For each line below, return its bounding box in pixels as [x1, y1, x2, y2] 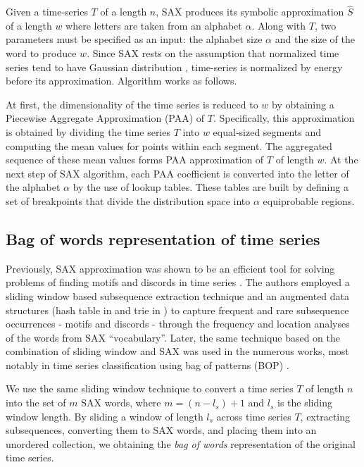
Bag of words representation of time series [6, 228, 320, 249]
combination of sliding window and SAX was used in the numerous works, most [6, 344, 349, 359]
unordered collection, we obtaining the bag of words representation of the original [6, 436, 356, 451]
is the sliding [277, 395, 332, 410]
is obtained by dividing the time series [6, 124, 170, 139]
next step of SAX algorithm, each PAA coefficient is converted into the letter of [6, 166, 349, 180]
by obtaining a [272, 96, 334, 111]
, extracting [300, 409, 351, 423]
